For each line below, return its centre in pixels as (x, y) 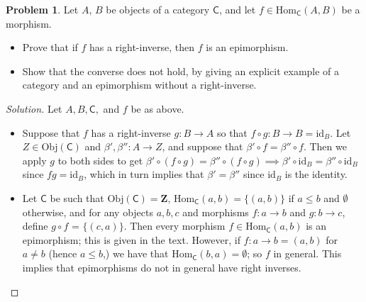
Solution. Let (34, 108)
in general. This (307, 253)
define (35, 226)
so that (232, 132)
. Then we (325, 146)
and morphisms (216, 212)
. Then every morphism (174, 226)
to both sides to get (100, 160)
